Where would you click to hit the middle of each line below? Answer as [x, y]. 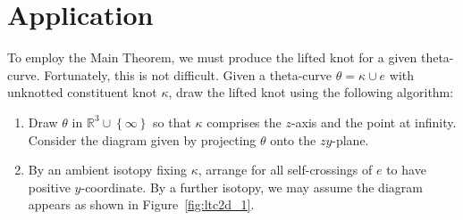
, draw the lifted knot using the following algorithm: [311, 92]
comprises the [244, 122]
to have [406, 170]
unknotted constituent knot [82, 92]
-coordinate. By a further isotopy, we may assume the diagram [252, 187]
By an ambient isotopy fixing [108, 170]
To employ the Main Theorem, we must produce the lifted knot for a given [212, 57]
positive [49, 187]
